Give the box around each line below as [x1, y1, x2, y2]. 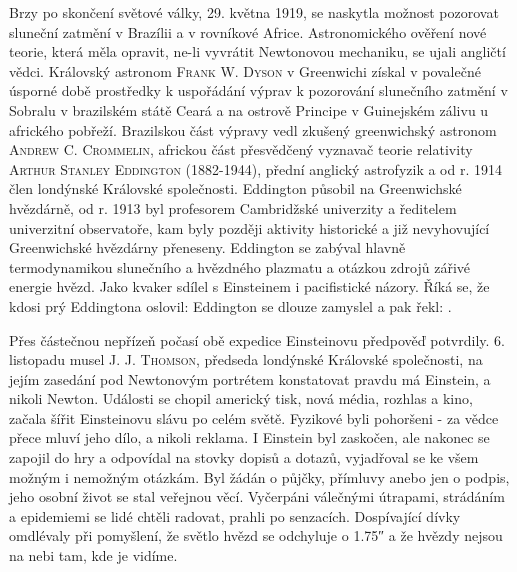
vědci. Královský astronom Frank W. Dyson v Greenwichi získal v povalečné [9, 60, 481, 81]
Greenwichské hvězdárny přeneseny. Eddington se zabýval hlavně [9, 237, 406, 258]
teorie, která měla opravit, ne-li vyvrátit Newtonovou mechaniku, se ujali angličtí [9, 41, 506, 62]
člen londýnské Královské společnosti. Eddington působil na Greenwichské [9, 178, 462, 199]
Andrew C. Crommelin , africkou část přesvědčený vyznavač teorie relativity [9, 139, 473, 160]
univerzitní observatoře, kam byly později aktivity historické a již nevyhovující [9, 217, 490, 238]
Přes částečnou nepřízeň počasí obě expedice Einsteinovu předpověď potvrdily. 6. [9, 329, 505, 350]
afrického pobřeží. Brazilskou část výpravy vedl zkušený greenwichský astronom [9, 119, 497, 140]
